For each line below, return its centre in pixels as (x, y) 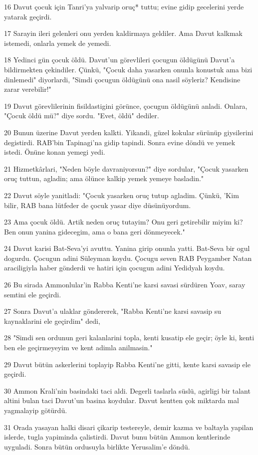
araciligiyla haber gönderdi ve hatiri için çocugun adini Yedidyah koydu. (115, 268)
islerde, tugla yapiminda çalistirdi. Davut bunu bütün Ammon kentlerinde (117, 437)
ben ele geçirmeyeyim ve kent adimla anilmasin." (78, 347)
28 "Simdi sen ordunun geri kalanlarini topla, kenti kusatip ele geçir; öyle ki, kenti (129, 338)
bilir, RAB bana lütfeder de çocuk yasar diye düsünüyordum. (98, 205)
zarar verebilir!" (28, 89)
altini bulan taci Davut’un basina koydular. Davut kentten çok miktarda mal (122, 400)
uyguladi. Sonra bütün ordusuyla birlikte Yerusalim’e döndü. (97, 446)
